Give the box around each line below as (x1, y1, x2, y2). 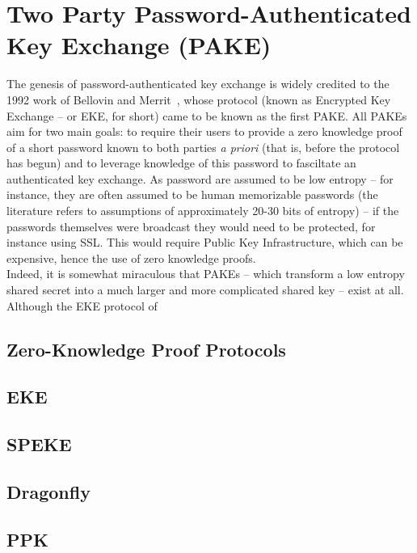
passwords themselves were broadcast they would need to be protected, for (6, 217, 376, 234)
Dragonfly (6, 479, 91, 504)
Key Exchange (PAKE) (6, 28, 272, 61)
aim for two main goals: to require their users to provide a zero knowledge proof (6, 123, 402, 140)
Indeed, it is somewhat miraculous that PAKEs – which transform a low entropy (6, 265, 405, 282)
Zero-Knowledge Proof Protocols (6, 336, 286, 361)
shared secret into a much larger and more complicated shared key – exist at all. (6, 281, 404, 298)
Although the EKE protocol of (6, 297, 158, 314)
